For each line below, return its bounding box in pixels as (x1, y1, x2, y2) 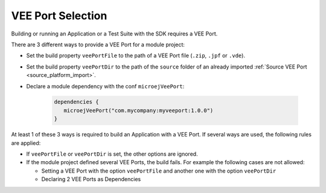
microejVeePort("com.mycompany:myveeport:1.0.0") (63, 107, 214, 114)
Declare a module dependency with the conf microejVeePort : (26, 82, 185, 90)
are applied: (11, 139, 41, 147)
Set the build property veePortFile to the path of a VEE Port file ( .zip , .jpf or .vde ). (26, 52, 246, 60)
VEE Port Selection (11, 9, 107, 22)
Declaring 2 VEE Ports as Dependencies (41, 176, 141, 183)
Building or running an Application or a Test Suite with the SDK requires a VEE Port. (11, 30, 218, 37)
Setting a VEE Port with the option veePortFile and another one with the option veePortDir (41, 167, 276, 174)
